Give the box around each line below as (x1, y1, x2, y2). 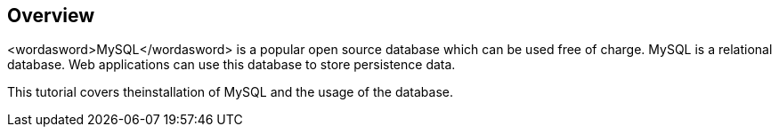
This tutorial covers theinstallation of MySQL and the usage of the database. (7, 84, 454, 100)
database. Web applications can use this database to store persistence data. (7, 57, 456, 73)
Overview (7, 4, 95, 27)
